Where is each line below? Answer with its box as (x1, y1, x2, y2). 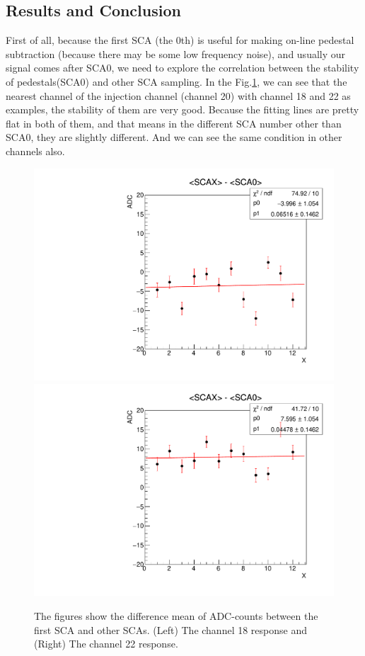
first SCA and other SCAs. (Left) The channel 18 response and (34, 622, 308, 637)
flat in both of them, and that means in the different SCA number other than (6, 115, 342, 130)
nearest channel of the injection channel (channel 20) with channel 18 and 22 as (6, 88, 351, 103)
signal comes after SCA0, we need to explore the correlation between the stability (6, 60, 359, 75)
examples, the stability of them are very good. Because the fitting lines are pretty (6, 102, 359, 117)
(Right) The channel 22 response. (34, 636, 178, 651)
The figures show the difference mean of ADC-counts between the (34, 609, 318, 623)
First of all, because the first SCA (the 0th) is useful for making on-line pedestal (6, 33, 354, 47)
